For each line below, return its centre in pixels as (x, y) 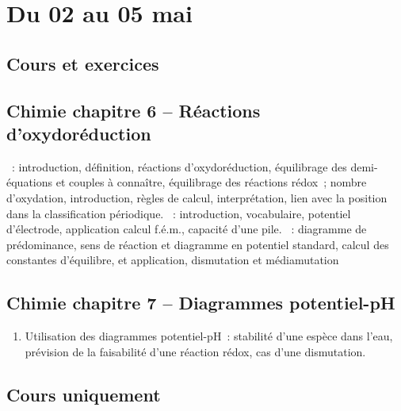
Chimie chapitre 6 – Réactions (134, 110)
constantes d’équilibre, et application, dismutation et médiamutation (173, 260)
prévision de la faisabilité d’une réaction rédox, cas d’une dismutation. (195, 351)
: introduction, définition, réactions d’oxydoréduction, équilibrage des (179, 166)
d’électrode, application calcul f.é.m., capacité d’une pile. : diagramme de (187, 229)
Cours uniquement (84, 394)
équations (30, 182)
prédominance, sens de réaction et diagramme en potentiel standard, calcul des (198, 244)
